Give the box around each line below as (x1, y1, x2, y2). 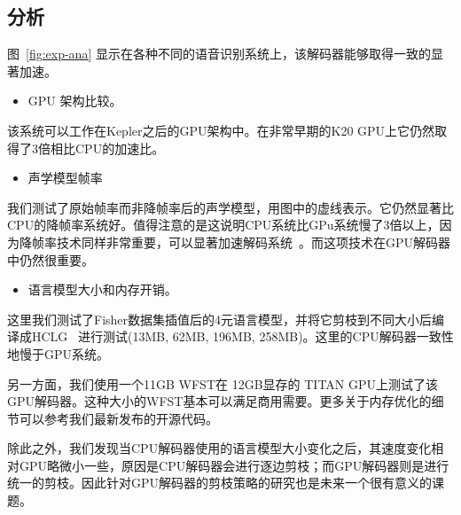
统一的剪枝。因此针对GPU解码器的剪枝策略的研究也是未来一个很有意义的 (7, 473, 433, 492)
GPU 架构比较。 (27, 91, 122, 110)
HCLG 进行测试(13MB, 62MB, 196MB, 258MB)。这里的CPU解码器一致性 (31, 327, 454, 346)
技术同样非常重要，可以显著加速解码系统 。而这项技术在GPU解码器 (56, 232, 451, 251)
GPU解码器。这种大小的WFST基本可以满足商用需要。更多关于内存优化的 (7, 392, 432, 410)
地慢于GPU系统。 (7, 344, 110, 363)
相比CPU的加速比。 (50, 138, 165, 157)
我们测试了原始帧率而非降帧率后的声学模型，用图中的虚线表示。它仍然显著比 (7, 198, 454, 216)
